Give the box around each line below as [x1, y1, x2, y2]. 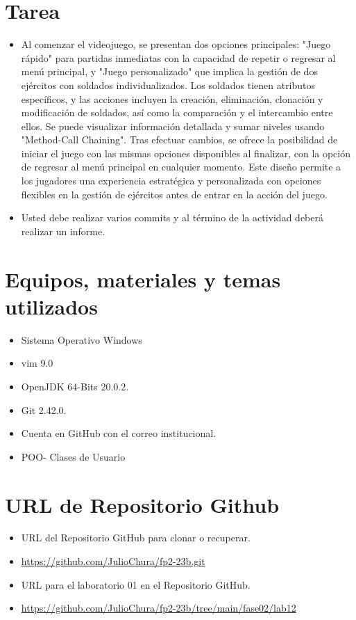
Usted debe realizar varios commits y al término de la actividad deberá [21, 210, 323, 225]
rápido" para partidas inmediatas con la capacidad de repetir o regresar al [21, 50, 336, 65]
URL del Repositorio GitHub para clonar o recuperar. [21, 530, 251, 545]
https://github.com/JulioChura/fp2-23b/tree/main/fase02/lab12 [21, 601, 296, 615]
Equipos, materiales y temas [5, 264, 281, 293]
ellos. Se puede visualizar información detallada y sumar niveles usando [21, 118, 325, 133]
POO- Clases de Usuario [21, 449, 126, 463]
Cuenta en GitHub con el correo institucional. [21, 426, 217, 440]
